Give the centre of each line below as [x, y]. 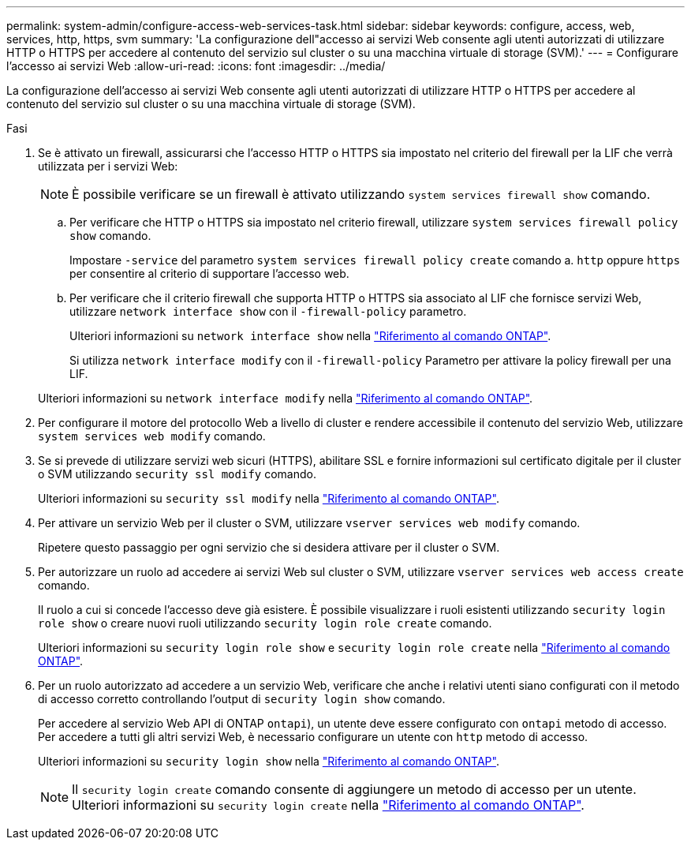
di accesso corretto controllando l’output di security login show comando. [242, 699]
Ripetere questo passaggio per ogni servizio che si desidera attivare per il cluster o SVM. [269, 547]
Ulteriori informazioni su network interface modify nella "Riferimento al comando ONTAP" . [286, 398]
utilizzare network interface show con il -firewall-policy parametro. [268, 311]
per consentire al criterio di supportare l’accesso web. [209, 273]
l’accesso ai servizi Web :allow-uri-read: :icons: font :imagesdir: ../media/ [196, 66]
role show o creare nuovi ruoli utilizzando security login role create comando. [265, 623]
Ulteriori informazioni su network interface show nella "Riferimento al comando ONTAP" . [310, 336]
